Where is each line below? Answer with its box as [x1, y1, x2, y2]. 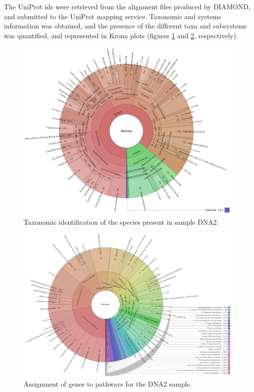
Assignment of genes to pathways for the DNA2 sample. [24, 378, 192, 389]
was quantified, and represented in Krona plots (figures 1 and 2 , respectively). [4, 30, 238, 40]
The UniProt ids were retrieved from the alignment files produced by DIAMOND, [4, 1, 251, 11]
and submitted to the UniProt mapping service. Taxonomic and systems [4, 11, 222, 21]
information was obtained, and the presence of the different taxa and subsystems [4, 21, 247, 31]
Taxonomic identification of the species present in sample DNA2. [24, 216, 219, 227]
